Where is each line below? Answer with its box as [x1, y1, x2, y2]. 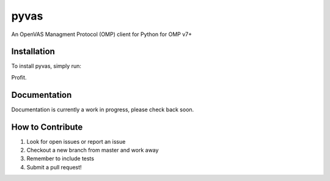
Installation [11, 46, 55, 57]
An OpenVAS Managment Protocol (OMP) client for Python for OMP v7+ [11, 31, 193, 38]
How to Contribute [11, 122, 83, 132]
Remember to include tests [26, 155, 95, 162]
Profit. [11, 73, 27, 81]
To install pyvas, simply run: [11, 62, 82, 70]
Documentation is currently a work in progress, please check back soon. [11, 106, 194, 113]
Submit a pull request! [26, 163, 82, 171]
